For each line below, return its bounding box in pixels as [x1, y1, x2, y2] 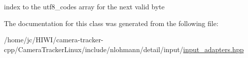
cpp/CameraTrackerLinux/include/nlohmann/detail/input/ [4, 44, 183, 54]
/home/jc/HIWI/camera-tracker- [4, 34, 104, 45]
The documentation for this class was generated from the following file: [4, 18, 218, 28]
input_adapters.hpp [183, 44, 244, 54]
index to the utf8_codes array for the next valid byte [4, 1, 165, 11]
